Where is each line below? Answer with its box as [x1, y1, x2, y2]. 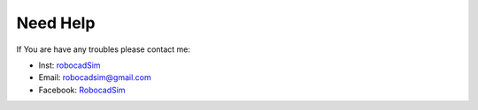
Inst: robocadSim [38, 60, 101, 70]
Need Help [16, 13, 96, 33]
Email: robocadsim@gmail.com [38, 72, 152, 83]
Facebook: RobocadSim [38, 84, 126, 95]
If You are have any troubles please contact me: [16, 44, 190, 55]
